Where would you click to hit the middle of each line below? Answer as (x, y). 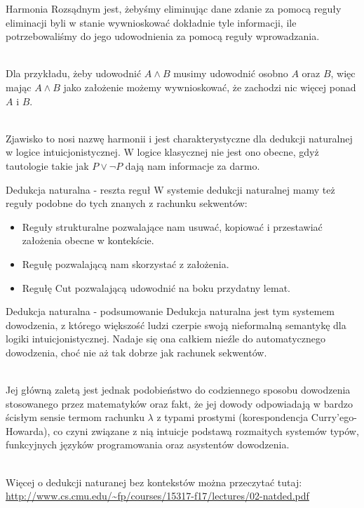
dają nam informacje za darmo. (193, 165)
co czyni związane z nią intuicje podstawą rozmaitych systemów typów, (206, 430)
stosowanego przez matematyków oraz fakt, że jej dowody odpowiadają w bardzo (179, 403)
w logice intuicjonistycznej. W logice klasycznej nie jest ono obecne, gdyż (162, 152)
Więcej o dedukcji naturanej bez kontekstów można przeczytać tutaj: (154, 482)
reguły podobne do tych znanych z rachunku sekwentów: (127, 203)
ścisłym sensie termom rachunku (75, 417)
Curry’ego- (334, 417)
